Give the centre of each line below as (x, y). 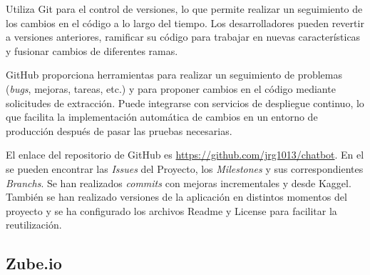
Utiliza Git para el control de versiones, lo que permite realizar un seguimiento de (184, 9)
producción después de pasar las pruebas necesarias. (119, 130)
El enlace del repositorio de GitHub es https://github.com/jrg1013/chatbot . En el (185, 155)
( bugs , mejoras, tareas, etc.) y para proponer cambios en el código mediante (171, 88)
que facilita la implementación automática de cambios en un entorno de (162, 117)
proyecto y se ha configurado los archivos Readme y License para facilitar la (171, 210)
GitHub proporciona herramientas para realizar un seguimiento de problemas (174, 75)
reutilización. (34, 225)
